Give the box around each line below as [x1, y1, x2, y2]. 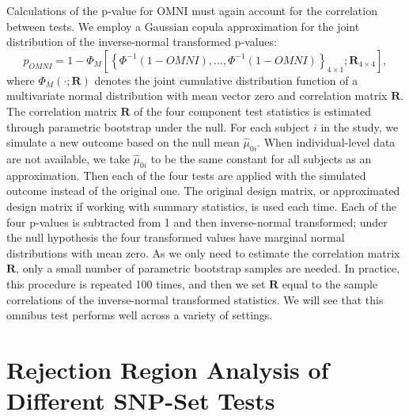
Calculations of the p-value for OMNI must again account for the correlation [6, 2, 377, 18]
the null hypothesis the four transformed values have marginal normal [6, 229, 345, 246]
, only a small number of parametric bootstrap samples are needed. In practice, [16, 260, 400, 277]
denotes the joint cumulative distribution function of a [94, 71, 358, 88]
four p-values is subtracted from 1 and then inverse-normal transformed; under [6, 213, 388, 230]
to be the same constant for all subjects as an [150, 150, 372, 166]
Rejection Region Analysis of [6, 353, 329, 385]
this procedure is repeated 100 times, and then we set [6, 275, 266, 292]
